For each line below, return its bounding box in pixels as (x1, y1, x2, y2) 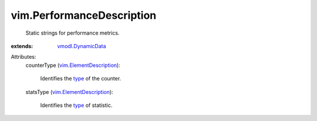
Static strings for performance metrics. (25, 29, 120, 36)
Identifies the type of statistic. (40, 102, 113, 109)
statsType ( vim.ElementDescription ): (25, 88, 114, 95)
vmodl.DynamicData (57, 42, 106, 49)
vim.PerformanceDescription (11, 9, 157, 22)
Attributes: (11, 53, 36, 60)
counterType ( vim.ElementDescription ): (25, 62, 120, 69)
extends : (11, 42, 33, 49)
